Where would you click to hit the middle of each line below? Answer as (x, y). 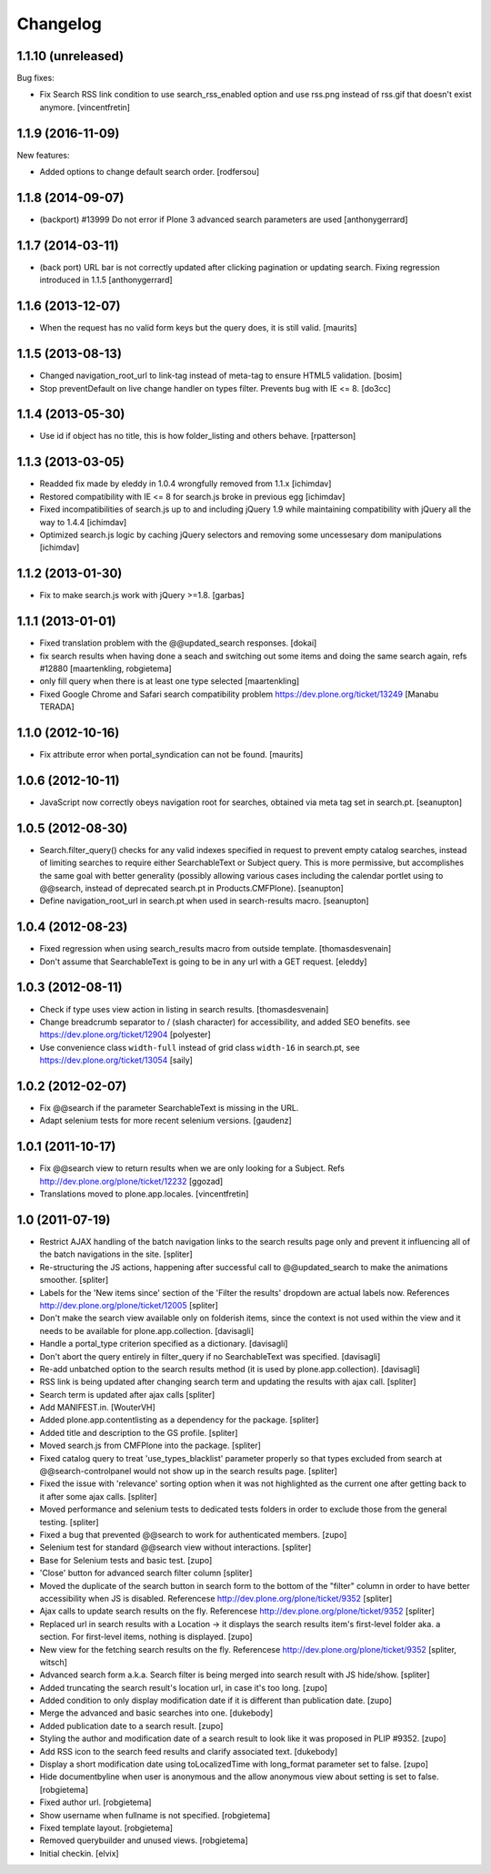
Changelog (59, 24)
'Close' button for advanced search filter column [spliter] (146, 1573)
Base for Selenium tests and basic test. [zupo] (126, 1560)
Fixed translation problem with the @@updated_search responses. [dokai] (178, 643)
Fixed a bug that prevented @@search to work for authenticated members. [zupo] (193, 1535)
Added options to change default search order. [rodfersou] (150, 172)
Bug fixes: (35, 78)
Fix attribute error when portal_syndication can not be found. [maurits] (171, 754)
